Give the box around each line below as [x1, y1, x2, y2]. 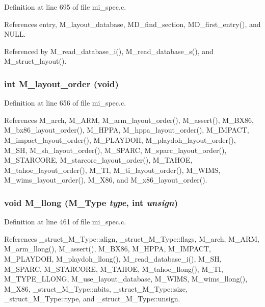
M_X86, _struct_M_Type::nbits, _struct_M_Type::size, [4, 283, 188, 294]
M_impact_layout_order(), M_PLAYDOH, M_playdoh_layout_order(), [4, 134, 236, 145]
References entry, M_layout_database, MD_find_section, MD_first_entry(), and [4, 18, 261, 29]
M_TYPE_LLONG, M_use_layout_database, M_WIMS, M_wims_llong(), [4, 273, 248, 284]
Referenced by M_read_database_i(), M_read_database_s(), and [4, 45, 214, 56]
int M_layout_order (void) [4, 77, 119, 90]
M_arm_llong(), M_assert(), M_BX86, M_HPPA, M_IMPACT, [4, 243, 211, 254]
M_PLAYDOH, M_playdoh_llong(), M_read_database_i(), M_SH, [4, 253, 222, 264]
